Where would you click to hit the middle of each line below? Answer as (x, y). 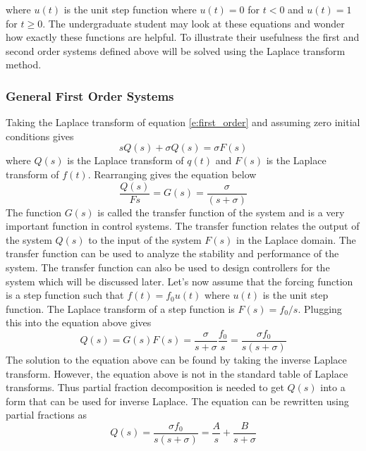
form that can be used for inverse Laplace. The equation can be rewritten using (177, 401)
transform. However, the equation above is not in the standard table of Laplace (177, 373)
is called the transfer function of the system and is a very (221, 212)
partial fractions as (46, 415)
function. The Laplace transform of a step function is (120, 308)
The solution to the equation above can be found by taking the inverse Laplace (176, 360)
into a (333, 387)
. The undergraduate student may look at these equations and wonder (194, 23)
